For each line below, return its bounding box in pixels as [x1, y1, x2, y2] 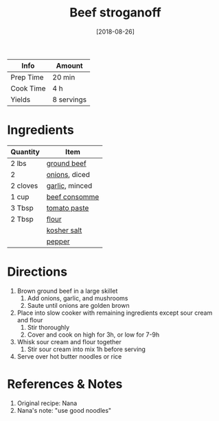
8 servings [52, 95, 87, 104]
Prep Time [10, 72, 44, 82]
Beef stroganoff [69, 5, 161, 21]
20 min [52, 72, 76, 82]
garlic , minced [46, 180, 93, 190]
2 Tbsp [10, 214, 34, 224]
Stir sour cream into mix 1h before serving [27, 345, 146, 353]
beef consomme [46, 192, 100, 202]
